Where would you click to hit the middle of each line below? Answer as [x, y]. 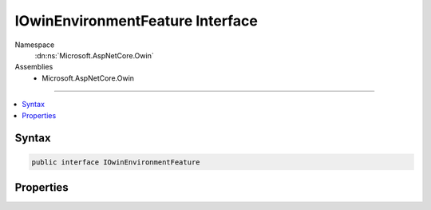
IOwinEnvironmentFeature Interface [136, 21]
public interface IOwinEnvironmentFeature [116, 162]
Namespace [35, 45]
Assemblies [34, 67]
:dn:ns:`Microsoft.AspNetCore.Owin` [95, 55]
